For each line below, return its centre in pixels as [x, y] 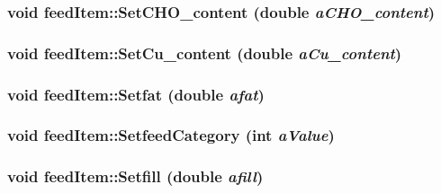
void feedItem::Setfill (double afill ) [135, 176]
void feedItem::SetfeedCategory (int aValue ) [171, 135]
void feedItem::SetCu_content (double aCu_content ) [205, 53]
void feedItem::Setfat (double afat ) [136, 94]
